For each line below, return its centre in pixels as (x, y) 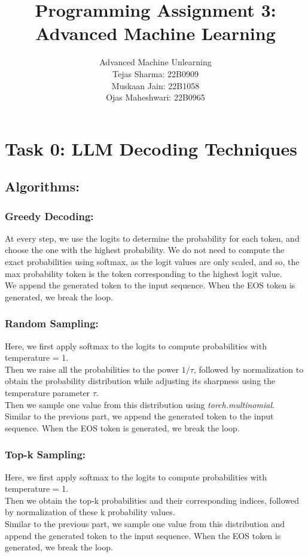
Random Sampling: (52, 323)
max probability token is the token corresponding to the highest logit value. (144, 273)
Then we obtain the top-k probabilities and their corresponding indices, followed (152, 500)
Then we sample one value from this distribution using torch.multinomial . (140, 404)
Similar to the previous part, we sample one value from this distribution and (145, 523)
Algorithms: (42, 186)
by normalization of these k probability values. (90, 512)
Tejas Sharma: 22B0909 (155, 73)
